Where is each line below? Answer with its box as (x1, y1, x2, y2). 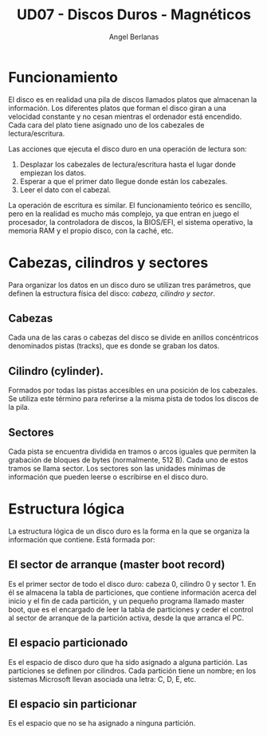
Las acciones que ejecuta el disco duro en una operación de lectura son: (8, 144, 247, 153)
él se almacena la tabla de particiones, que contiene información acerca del (8, 588, 257, 597)
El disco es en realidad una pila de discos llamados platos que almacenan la (8, 94, 257, 104)
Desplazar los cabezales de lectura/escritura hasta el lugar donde (19, 159, 237, 169)
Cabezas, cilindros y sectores (8, 254, 209, 272)
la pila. (8, 403, 30, 412)
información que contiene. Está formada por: (8, 535, 155, 544)
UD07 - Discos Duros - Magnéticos (16, 6, 252, 24)
